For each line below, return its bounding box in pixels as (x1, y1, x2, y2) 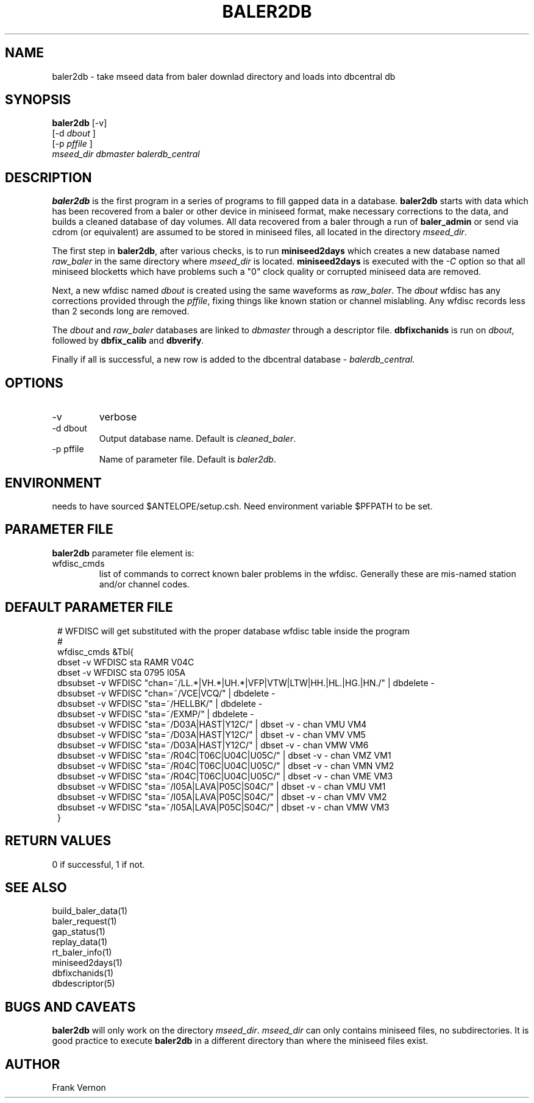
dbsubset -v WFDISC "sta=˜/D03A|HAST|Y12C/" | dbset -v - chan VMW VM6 (57, 739, 369, 750)
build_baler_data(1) (52, 906, 128, 917)
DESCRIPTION (5, 169, 92, 185)
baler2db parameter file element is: (52, 547, 194, 558)
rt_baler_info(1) (52, 947, 112, 958)
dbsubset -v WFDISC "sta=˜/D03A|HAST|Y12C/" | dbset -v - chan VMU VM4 (57, 718, 367, 729)
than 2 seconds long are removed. (52, 306, 190, 317)
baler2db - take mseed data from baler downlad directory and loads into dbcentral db (52, 71, 396, 82)
